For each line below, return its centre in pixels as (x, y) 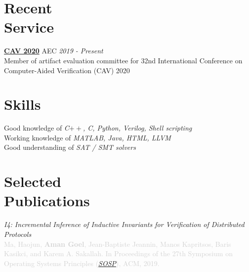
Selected (33, 181)
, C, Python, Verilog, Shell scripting (137, 128)
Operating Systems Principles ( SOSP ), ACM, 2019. (82, 263)
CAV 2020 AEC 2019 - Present (54, 51)
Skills (22, 104)
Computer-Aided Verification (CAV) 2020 (67, 70)
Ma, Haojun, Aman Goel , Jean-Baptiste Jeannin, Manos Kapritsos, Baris (118, 244)
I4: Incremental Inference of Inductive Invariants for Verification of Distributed (124, 224)
